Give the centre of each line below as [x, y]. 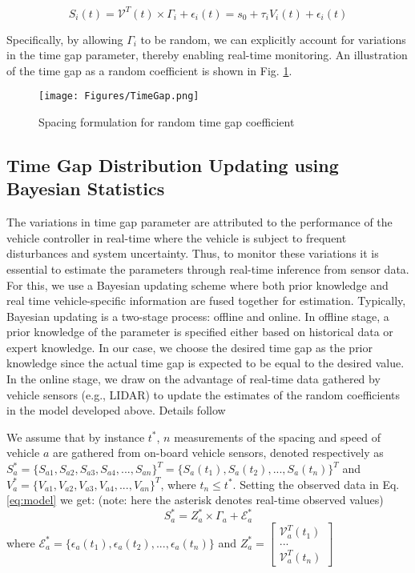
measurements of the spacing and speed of [277, 437]
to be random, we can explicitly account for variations [273, 39]
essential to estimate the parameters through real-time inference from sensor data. [208, 268]
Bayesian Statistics [86, 188]
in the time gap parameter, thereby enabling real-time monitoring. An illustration [207, 55]
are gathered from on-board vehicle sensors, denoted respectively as [218, 453]
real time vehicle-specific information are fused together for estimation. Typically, [206, 301]
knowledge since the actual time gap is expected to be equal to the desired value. [205, 363]
